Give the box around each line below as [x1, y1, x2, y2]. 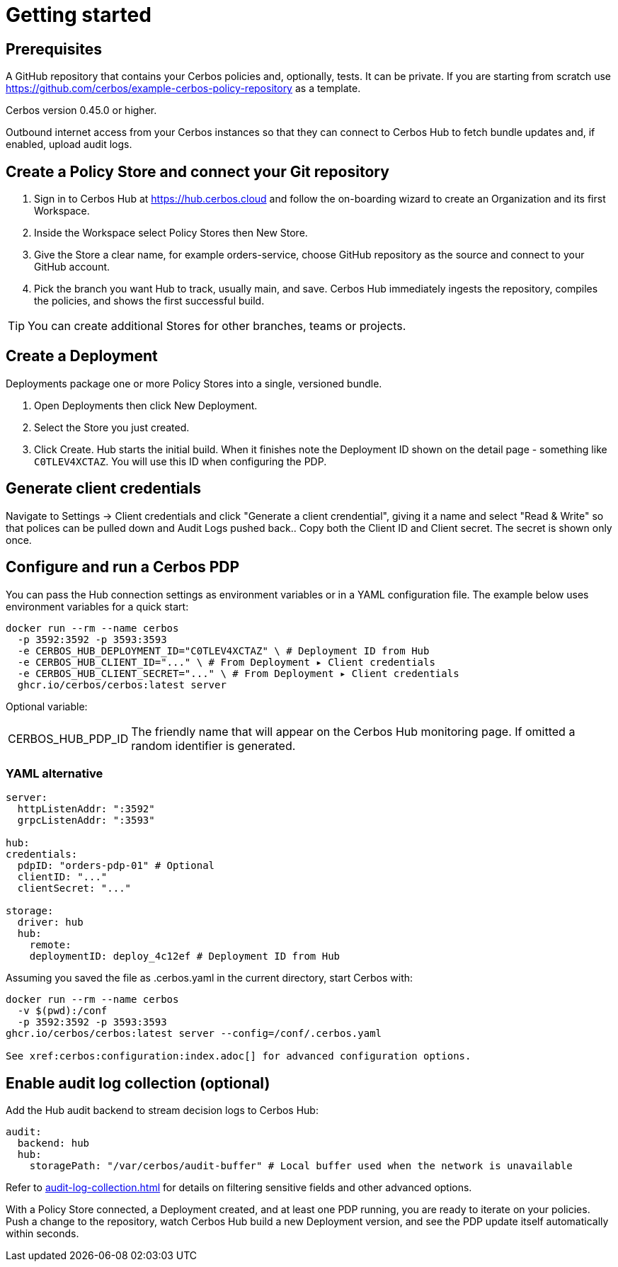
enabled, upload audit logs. [6, 138, 132, 151]
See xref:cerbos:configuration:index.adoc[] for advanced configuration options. [6, 1050, 471, 1062]
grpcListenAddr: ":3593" [17, 814, 155, 826]
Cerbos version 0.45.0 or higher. [6, 104, 157, 117]
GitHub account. [34, 261, 110, 273]
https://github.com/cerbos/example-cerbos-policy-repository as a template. [6, 82, 361, 95]
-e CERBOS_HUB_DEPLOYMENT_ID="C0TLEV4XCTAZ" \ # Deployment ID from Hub [17, 644, 430, 657]
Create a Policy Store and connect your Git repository [6, 162, 389, 181]
